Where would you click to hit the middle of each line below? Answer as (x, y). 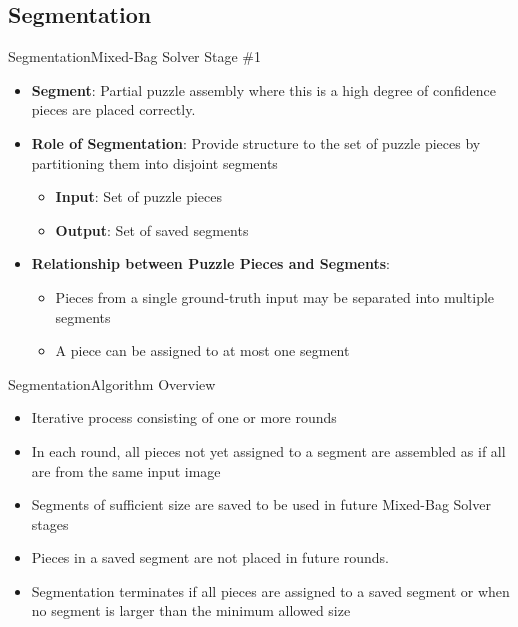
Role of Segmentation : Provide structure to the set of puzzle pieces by (256, 142)
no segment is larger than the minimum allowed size (191, 610)
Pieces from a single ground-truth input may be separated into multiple (275, 296)
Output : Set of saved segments (152, 229)
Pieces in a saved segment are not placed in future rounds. (210, 557)
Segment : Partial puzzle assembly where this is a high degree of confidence (263, 89)
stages (50, 523)
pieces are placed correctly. (113, 109)
